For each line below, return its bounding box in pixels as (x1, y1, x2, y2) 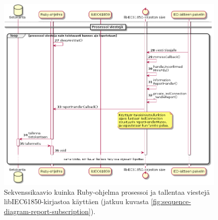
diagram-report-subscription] (4, 206, 91, 216)
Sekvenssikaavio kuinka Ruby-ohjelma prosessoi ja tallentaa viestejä (4, 186, 210, 197)
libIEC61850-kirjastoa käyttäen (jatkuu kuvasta (4, 196, 149, 207)
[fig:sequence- (151, 196, 191, 207)
